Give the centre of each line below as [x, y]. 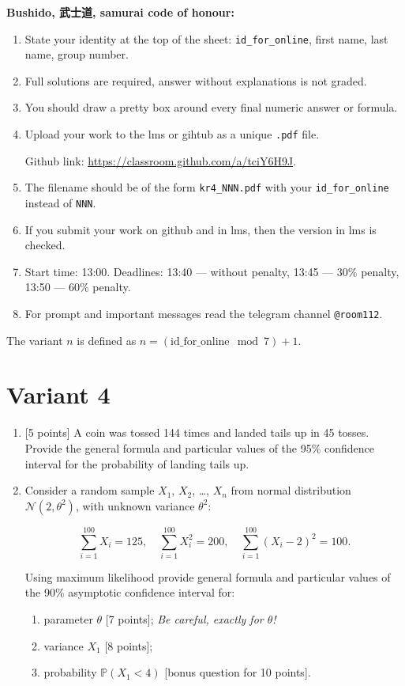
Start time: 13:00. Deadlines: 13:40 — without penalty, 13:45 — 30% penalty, [212, 271]
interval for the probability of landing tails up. [137, 463]
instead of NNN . [60, 202]
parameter [68, 619]
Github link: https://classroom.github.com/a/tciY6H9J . [161, 160]
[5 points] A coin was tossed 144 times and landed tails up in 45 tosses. [197, 432]
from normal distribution [291, 490]
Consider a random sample [90, 490]
